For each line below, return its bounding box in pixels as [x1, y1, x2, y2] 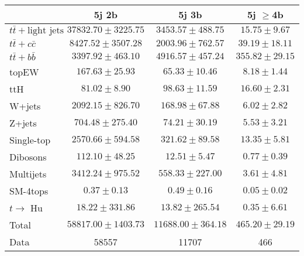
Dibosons [9, 149, 47, 163]
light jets [27, 25, 64, 35]
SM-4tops [9, 183, 49, 197]
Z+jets [9, 115, 37, 129]
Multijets [9, 166, 47, 180]
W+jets [9, 98, 41, 112]
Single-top [9, 132, 51, 146]
